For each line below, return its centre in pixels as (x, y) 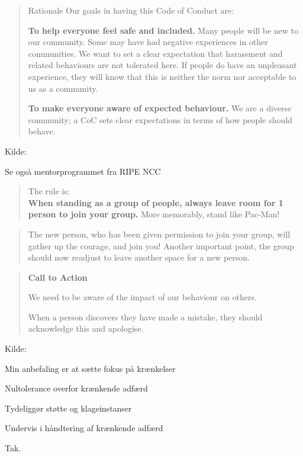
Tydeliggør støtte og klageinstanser (68, 408)
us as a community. (63, 88)
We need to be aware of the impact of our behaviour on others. (142, 297)
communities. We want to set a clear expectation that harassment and (155, 53)
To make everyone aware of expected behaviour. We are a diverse (160, 108)
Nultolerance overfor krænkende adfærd (76, 388)
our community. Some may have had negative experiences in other (148, 42)
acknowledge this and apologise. (86, 328)
